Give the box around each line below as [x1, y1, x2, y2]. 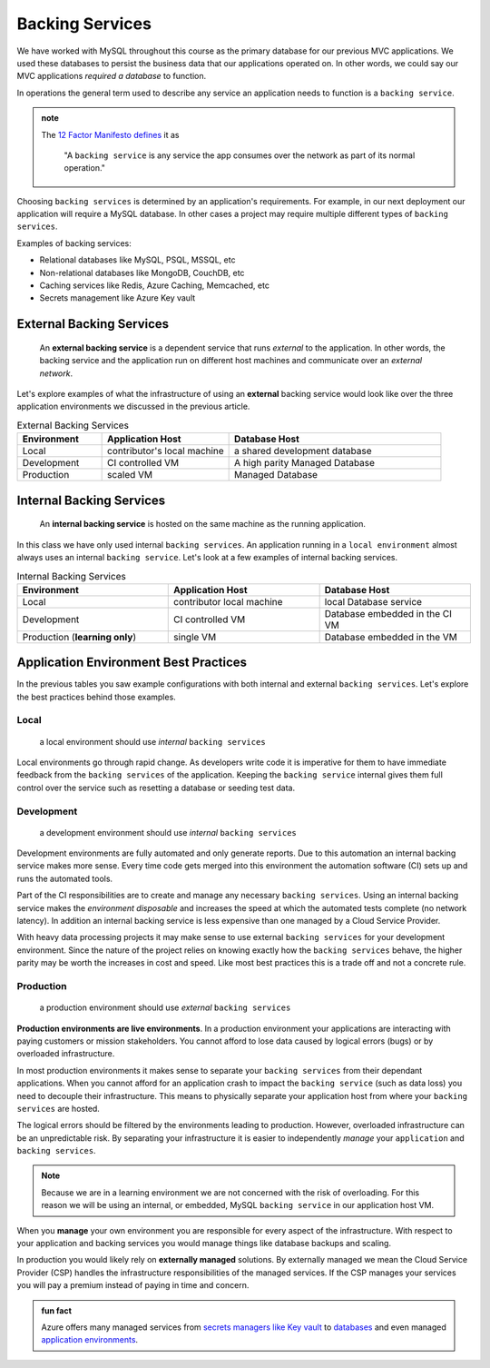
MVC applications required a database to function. [16, 71, 207, 82]
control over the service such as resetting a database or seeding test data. [16, 782, 295, 793]
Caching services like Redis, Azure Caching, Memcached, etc [39, 280, 269, 291]
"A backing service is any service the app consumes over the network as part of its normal [64, 150, 416, 161]
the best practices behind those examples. [16, 691, 176, 702]
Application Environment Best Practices [16, 655, 248, 670]
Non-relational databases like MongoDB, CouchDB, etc [39, 267, 245, 278]
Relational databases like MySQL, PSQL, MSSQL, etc [39, 254, 236, 265]
